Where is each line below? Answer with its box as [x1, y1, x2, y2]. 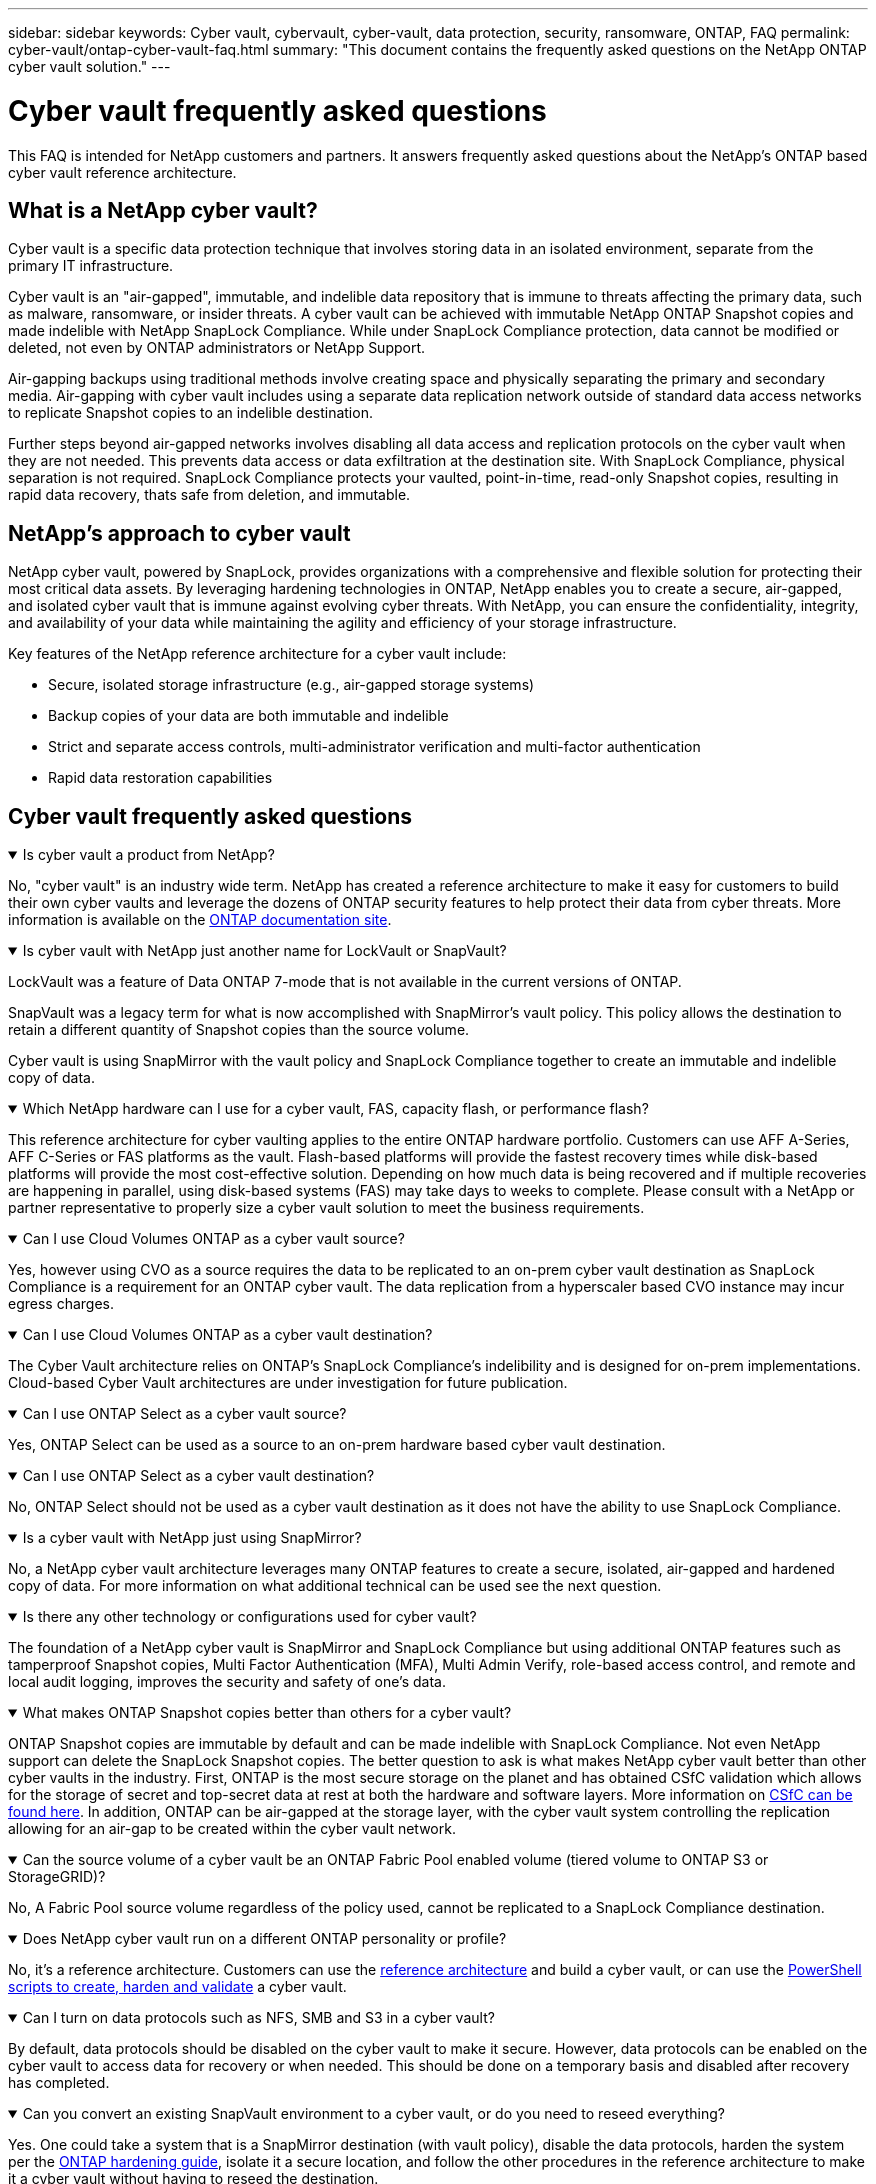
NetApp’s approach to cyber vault [8, 520, 351, 546]
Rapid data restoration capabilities [48, 769, 273, 787]
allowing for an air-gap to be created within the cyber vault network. [8, 1820, 456, 1838]
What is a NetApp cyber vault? [8, 197, 318, 223]
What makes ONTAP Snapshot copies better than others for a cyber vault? [22, 1704, 512, 1722]
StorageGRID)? [8, 1868, 106, 1886]
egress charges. [8, 1295, 115, 1313]
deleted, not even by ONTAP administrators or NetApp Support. [8, 339, 426, 357]
